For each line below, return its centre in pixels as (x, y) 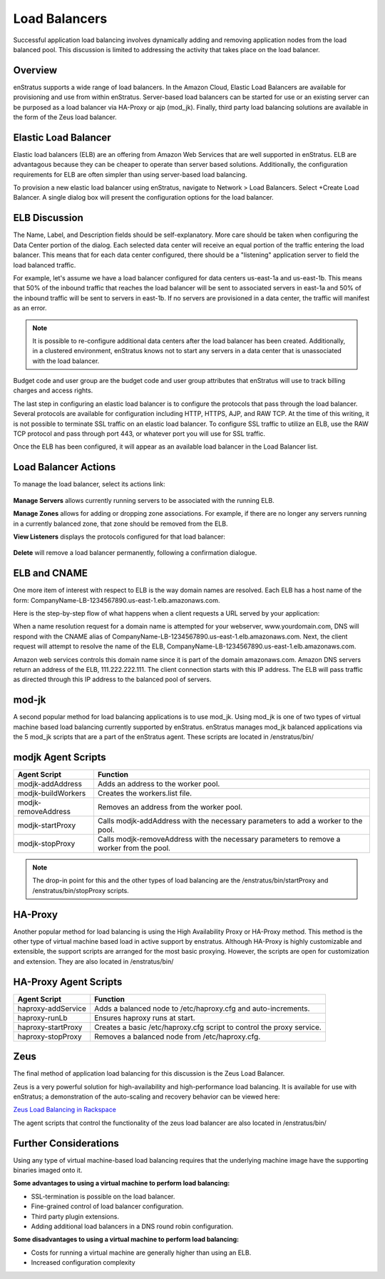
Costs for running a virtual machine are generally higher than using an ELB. (141, 1253)
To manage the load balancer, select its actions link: (89, 484)
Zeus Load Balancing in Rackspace (65, 1110)
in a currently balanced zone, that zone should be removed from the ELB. (120, 524)
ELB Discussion (48, 218)
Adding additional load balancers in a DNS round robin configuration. (132, 1226)
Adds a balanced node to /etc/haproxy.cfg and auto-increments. (202, 1008)
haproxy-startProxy (50, 1027)
